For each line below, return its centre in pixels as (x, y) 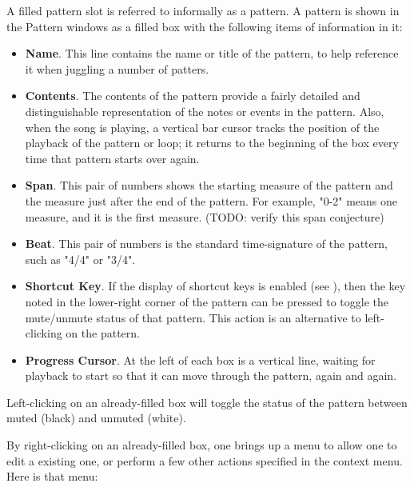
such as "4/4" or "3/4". (80, 259)
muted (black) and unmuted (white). (96, 418)
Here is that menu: (52, 476)
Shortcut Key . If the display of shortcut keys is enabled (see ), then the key (215, 286)
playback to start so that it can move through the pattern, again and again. (211, 375)
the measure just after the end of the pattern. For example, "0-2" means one (211, 200)
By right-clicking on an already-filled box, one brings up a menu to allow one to (202, 445)
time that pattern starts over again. (112, 158)
